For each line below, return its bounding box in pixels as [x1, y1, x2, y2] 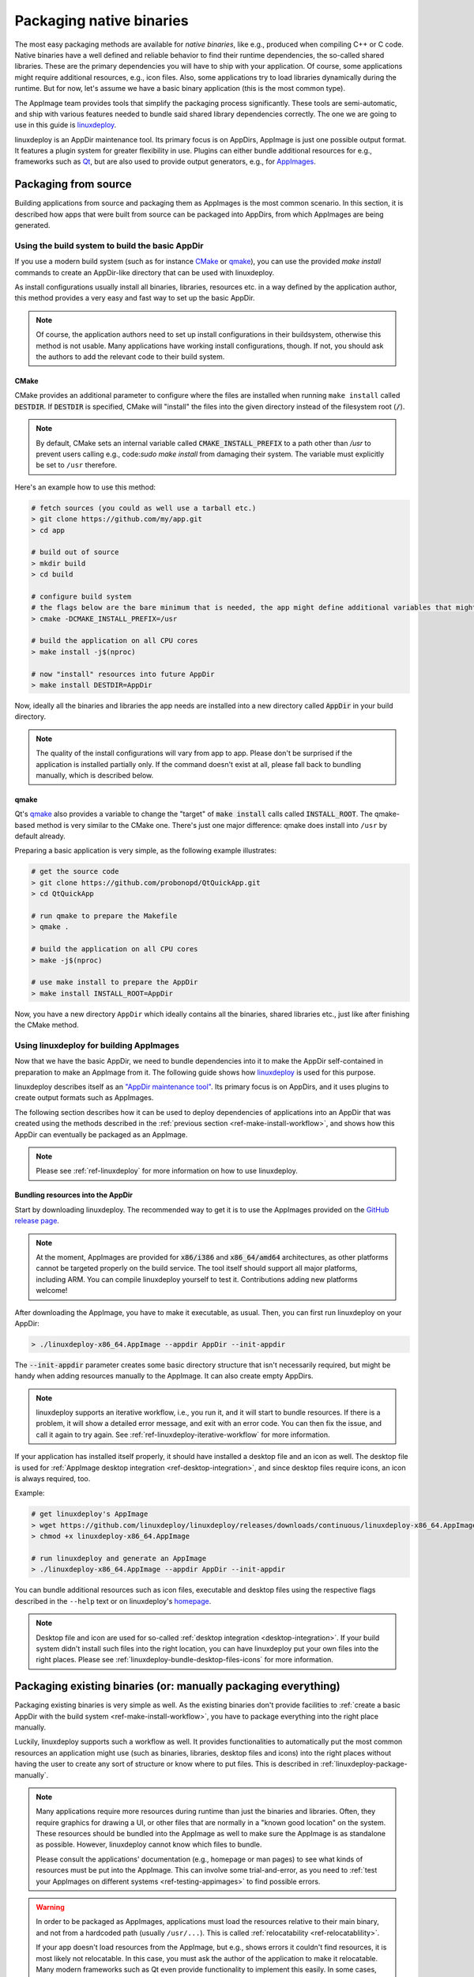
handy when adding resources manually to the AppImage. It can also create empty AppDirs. [14, 1371, 314, 1381]
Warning [36, 1903, 65, 1912]
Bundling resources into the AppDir [14, 1190, 134, 1200]
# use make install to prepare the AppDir [31, 977, 198, 987]
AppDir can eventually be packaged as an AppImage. [14, 1129, 188, 1139]
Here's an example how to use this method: [14, 482, 156, 492]
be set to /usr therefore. [36, 460, 118, 470]
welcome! [36, 1286, 68, 1295]
